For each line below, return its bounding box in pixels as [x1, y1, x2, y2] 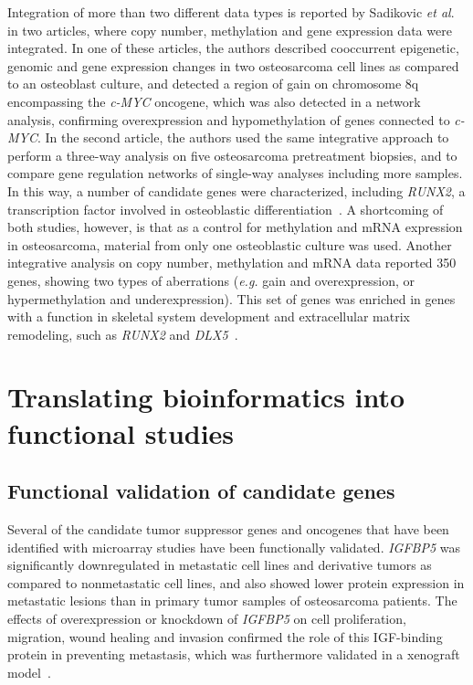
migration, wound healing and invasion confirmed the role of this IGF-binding [7, 627, 443, 646]
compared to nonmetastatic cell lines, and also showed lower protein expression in [7, 573, 465, 592]
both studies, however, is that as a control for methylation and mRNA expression [7, 217, 463, 237]
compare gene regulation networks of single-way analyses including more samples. [7, 163, 463, 183]
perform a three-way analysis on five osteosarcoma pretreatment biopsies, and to [7, 145, 457, 164]
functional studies [7, 414, 235, 451]
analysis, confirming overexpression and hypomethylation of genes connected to [7, 110, 450, 129]
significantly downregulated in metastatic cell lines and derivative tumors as [7, 555, 432, 574]
